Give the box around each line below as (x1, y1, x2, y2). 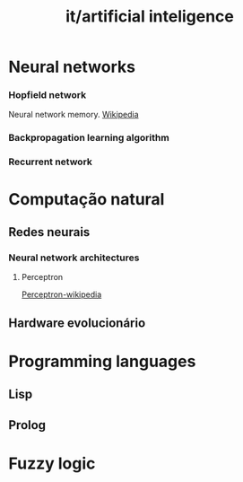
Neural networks (8, 57, 136, 77)
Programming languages (8, 351, 196, 372)
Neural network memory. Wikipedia (8, 110, 140, 120)
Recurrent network (8, 155, 93, 168)
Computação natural (8, 188, 165, 209)
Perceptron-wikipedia (21, 289, 102, 300)
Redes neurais (8, 224, 91, 240)
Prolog (8, 417, 47, 433)
